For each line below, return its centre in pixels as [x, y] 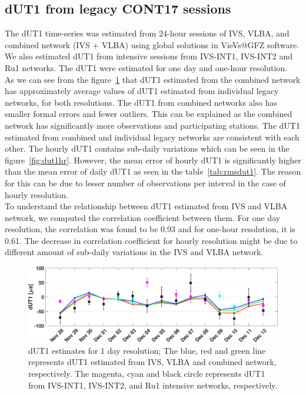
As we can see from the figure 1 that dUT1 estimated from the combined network [153, 79]
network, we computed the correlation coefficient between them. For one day [143, 217]
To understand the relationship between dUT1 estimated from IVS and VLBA [146, 206]
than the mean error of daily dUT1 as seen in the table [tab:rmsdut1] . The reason [153, 171]
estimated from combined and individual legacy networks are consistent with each [152, 137]
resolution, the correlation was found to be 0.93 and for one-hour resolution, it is [150, 229]
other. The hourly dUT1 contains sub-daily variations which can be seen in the [147, 148]
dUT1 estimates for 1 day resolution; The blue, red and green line [147, 350]
